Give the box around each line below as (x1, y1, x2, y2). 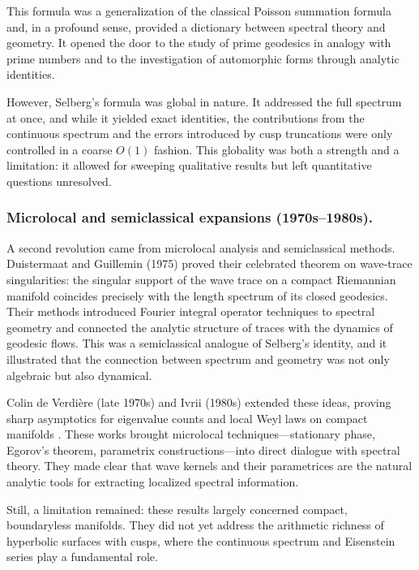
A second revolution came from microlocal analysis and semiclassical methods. (6, 239, 395, 256)
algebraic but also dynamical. (6, 366, 152, 383)
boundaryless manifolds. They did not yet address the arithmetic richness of (6, 516, 384, 533)
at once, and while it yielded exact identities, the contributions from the (6, 109, 365, 126)
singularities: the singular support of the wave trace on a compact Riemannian (6, 270, 396, 287)
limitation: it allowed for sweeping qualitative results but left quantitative (6, 157, 372, 174)
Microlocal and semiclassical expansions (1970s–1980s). (6, 207, 373, 227)
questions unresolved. (6, 172, 112, 189)
